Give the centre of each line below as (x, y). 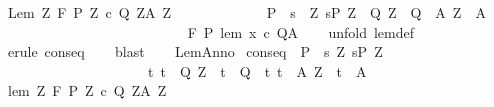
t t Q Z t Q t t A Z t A (257, 70)
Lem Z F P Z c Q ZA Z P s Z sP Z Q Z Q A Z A (246, 12)
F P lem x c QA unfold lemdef (301, 31)
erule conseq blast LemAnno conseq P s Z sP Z (195, 51)
